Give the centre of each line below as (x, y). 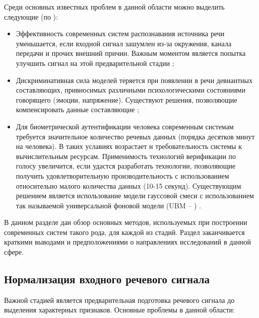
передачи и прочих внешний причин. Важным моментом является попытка (131, 53)
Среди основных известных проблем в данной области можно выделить (114, 7)
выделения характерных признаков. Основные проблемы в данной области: (119, 310)
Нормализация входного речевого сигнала (107, 279)
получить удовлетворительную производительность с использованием (122, 175)
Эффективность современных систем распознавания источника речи (120, 33)
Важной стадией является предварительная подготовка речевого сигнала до (119, 300)
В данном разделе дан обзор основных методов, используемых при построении (126, 222)
